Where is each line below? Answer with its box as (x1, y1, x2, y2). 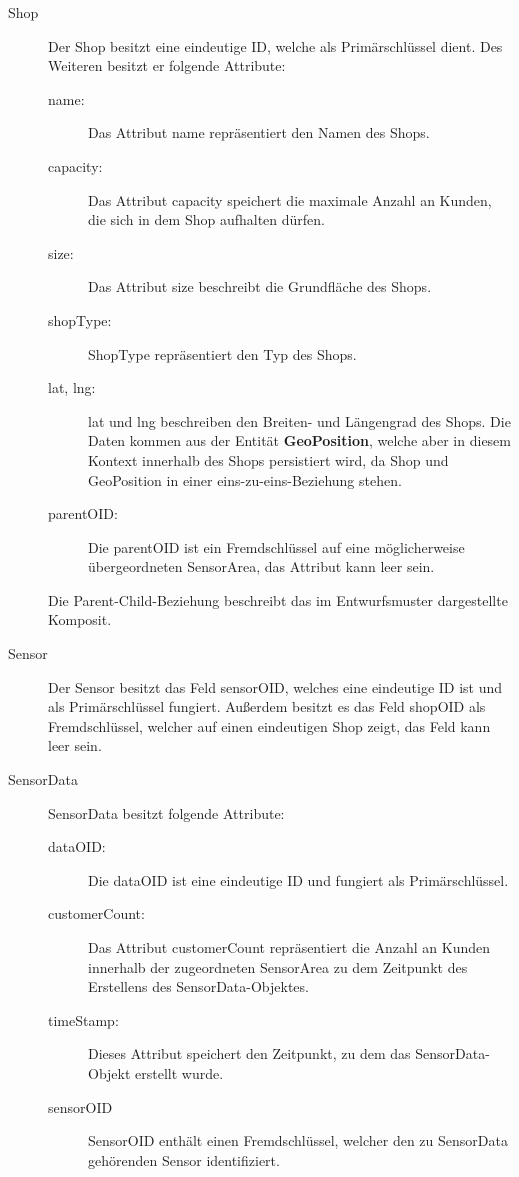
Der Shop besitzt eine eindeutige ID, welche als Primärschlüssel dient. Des (48, 35, 503, 56)
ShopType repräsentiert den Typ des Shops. (88, 343, 357, 364)
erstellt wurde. (135, 1062, 224, 1083)
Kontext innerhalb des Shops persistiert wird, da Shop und (88, 449, 449, 470)
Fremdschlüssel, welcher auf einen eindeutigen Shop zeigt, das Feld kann (48, 715, 491, 736)
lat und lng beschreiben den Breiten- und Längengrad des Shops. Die (88, 410, 511, 431)
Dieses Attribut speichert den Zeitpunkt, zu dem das (88, 1043, 411, 1064)
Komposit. (48, 609, 112, 630)
